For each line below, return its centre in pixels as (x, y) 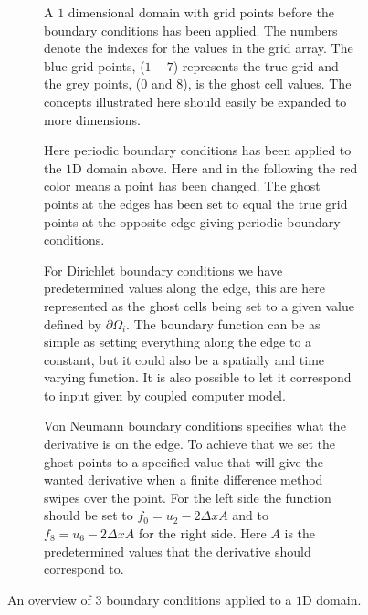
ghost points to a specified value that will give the (184, 461)
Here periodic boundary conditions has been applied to (198, 150)
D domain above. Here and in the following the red (215, 167)
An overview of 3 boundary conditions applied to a (150, 599)
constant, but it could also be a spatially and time (184, 359)
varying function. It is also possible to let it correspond (198, 377)
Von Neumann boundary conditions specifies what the (195, 426)
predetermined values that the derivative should (178, 551)
